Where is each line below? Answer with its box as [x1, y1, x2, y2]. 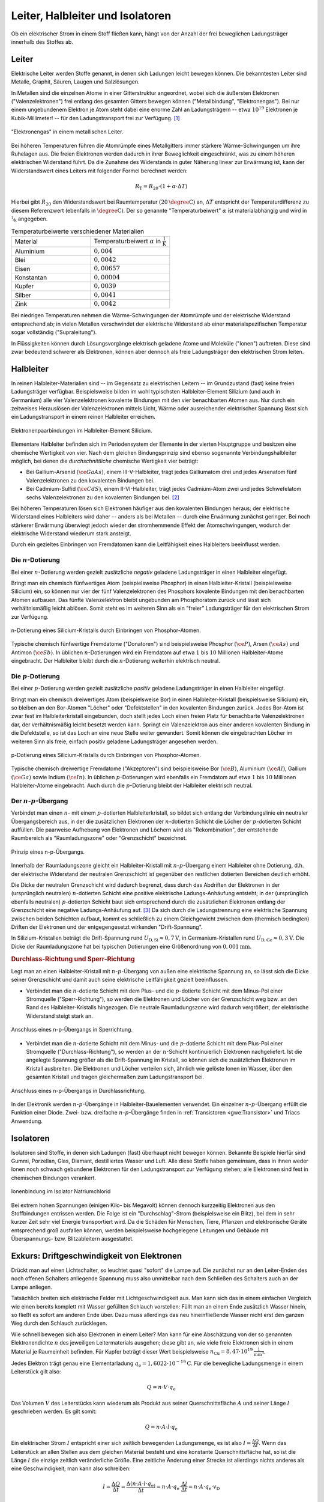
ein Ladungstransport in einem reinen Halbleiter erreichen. [11, 413, 155, 421]
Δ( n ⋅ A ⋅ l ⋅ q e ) [126, 1480, 156, 1488]
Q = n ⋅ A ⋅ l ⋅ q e [145, 1424, 178, 1432]
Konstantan [14, 273, 47, 282]
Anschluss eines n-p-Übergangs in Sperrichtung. [11, 1026, 133, 1033]
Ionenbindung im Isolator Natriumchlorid [11, 1188, 111, 1195]
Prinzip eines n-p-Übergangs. [11, 848, 85, 856]
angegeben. [18, 215, 48, 222]
